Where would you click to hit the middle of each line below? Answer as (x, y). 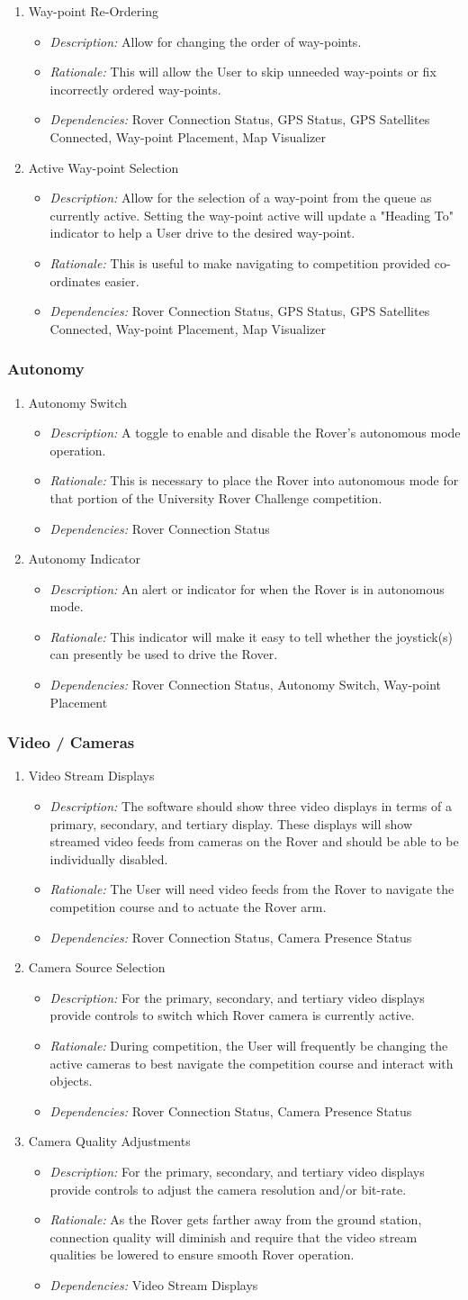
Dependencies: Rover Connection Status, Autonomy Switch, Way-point (246, 685)
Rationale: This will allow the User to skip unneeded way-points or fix (243, 72)
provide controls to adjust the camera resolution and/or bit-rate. (228, 1189)
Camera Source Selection (97, 967)
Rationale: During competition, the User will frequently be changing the (249, 1045)
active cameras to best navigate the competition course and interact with (252, 1063)
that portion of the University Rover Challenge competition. (216, 497)
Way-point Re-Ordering (93, 11)
